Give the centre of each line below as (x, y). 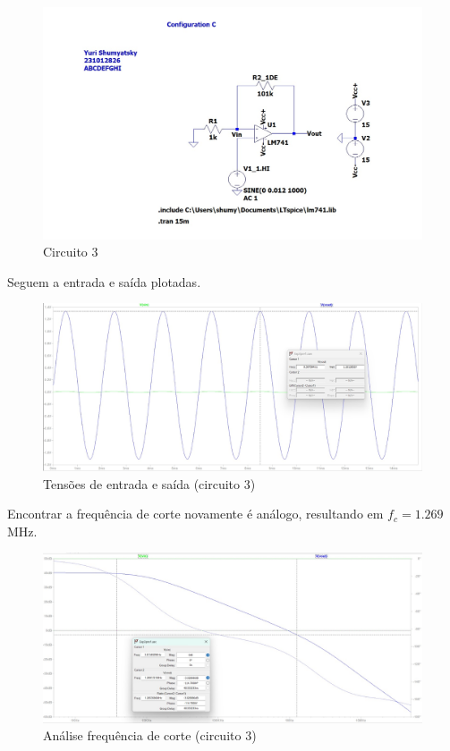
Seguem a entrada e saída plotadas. (104, 281)
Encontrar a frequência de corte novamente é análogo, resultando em (195, 514)
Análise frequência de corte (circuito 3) (150, 735)
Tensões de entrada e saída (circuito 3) (149, 483)
